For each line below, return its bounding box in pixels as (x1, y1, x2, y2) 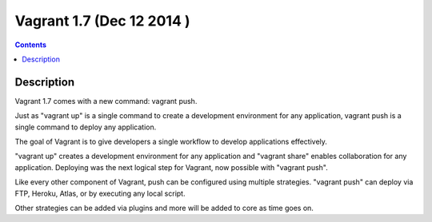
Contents (14, 40, 47, 50)
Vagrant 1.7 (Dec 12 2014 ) (14, 12, 191, 30)
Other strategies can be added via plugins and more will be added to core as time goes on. (14, 203, 314, 212)
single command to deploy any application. (14, 122, 157, 132)
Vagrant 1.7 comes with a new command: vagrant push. (14, 96, 198, 105)
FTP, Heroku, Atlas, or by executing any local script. (14, 188, 186, 198)
